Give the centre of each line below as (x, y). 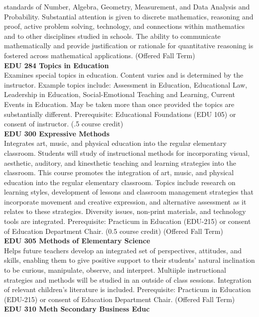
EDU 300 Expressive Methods (57, 133)
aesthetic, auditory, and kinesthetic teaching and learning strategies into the (120, 162)
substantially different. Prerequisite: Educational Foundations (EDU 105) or (120, 114)
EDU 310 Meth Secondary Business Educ (77, 309)
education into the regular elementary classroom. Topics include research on (120, 182)
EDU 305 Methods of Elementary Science (77, 241)
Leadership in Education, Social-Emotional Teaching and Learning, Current (120, 94)
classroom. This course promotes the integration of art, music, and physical (119, 172)
